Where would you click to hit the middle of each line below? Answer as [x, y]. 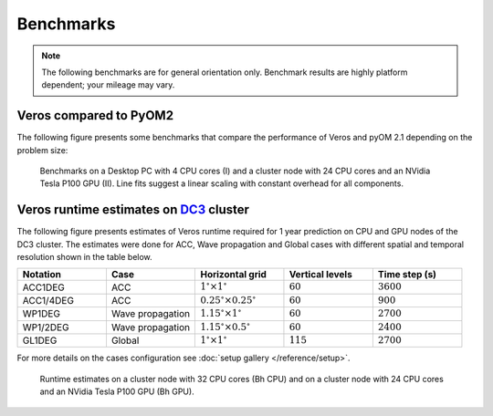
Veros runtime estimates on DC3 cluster [133, 210]
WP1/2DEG [46, 327]
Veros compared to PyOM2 [95, 115]
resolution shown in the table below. [84, 257]
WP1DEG [42, 314]
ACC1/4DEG [48, 301]
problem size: [42, 150]
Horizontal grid [233, 275]
